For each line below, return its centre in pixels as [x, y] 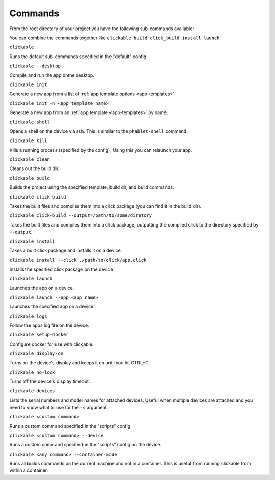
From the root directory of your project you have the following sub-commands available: [102, 29]
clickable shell [30, 122]
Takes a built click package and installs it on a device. [66, 250]
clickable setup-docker [39, 335]
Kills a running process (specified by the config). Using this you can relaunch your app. [101, 150]
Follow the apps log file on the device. [49, 325]
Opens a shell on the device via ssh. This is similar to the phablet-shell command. [99, 131]
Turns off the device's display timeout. [50, 381]
